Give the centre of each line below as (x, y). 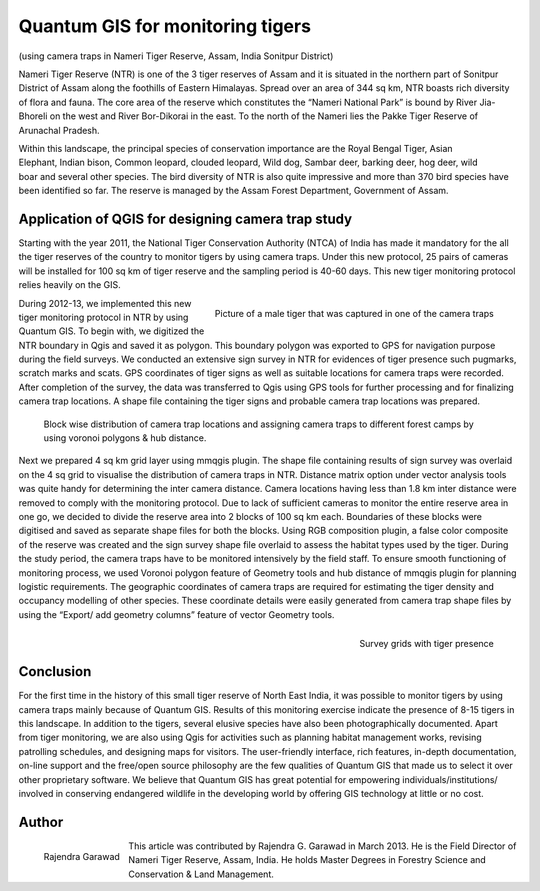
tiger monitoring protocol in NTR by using (103, 317)
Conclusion (55, 671)
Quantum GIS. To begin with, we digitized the (111, 331)
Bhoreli (33, 116)
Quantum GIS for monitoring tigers (165, 26)
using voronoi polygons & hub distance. (125, 438)
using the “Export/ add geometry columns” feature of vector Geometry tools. (176, 614)
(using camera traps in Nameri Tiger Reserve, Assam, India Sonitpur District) (176, 56)
